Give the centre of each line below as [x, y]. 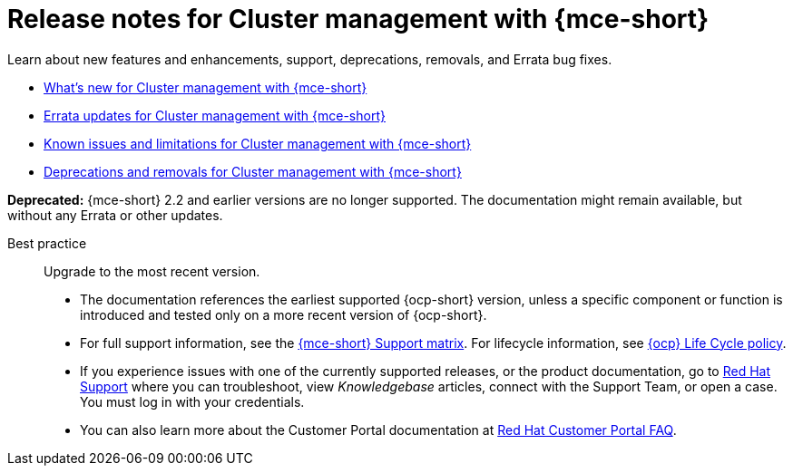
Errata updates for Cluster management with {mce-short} [215, 115]
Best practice [47, 243]
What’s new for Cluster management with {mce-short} [206, 87]
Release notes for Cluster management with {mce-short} [358, 19]
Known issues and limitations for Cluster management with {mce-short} [258, 143]
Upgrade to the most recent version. [152, 271]
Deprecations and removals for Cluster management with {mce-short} [253, 171]
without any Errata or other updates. [115, 215]
